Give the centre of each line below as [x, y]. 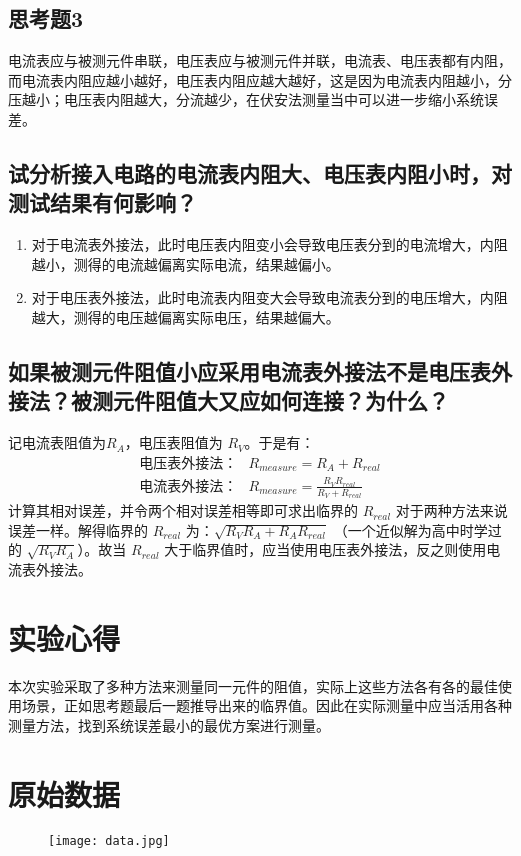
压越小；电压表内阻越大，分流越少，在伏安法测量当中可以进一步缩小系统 [246, 99]
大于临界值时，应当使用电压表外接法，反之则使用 [325, 549]
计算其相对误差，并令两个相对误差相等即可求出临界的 [183, 510]
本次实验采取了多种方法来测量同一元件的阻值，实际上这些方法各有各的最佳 [253, 685]
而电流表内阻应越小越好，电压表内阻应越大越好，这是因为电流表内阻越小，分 [260, 79]
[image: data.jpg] [109, 840]
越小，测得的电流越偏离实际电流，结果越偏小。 [185, 263]
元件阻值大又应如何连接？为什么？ [280, 400]
